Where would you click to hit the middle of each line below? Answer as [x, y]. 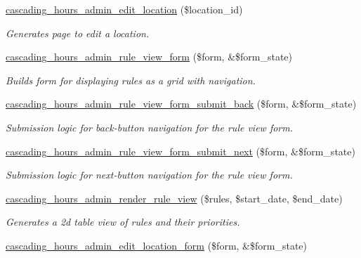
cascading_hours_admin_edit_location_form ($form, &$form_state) [156, 245]
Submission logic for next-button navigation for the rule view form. [149, 175]
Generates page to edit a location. [78, 33]
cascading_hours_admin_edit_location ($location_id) [124, 9]
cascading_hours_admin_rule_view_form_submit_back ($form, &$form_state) [181, 104]
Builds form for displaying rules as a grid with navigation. [131, 80]
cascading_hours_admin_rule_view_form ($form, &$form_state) [149, 57]
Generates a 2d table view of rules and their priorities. [123, 222]
